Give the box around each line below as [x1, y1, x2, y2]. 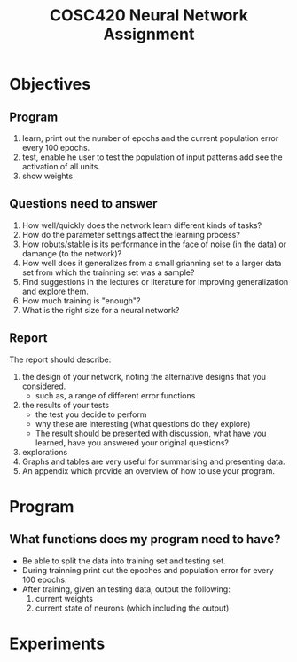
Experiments [9, 634, 106, 653]
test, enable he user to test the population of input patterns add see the [21, 152, 284, 162]
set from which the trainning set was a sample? [21, 267, 195, 278]
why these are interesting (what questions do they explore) [35, 418, 251, 429]
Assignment [103, 24, 195, 44]
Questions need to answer [9, 196, 158, 211]
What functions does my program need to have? [9, 532, 281, 547]
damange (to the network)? [21, 248, 122, 258]
